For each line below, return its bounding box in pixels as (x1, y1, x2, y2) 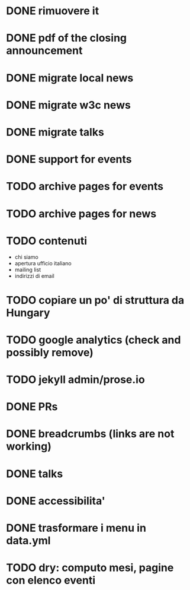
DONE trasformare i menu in (6, 521, 147, 535)
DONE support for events (6, 153, 132, 166)
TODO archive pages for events (6, 180, 164, 194)
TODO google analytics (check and (6, 333, 181, 347)
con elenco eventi (6, 574, 96, 587)
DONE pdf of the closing (6, 31, 127, 45)
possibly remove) (6, 345, 94, 359)
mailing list (14, 266, 41, 274)
